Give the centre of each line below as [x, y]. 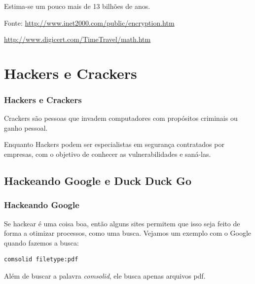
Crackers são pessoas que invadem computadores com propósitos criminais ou [121, 118]
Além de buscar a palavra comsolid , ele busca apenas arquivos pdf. [105, 276]
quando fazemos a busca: [41, 242]
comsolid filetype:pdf [41, 260]
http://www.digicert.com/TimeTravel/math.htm [77, 39]
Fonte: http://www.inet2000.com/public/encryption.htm [89, 22]
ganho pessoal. [26, 127]
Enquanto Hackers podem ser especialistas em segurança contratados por [114, 144]
